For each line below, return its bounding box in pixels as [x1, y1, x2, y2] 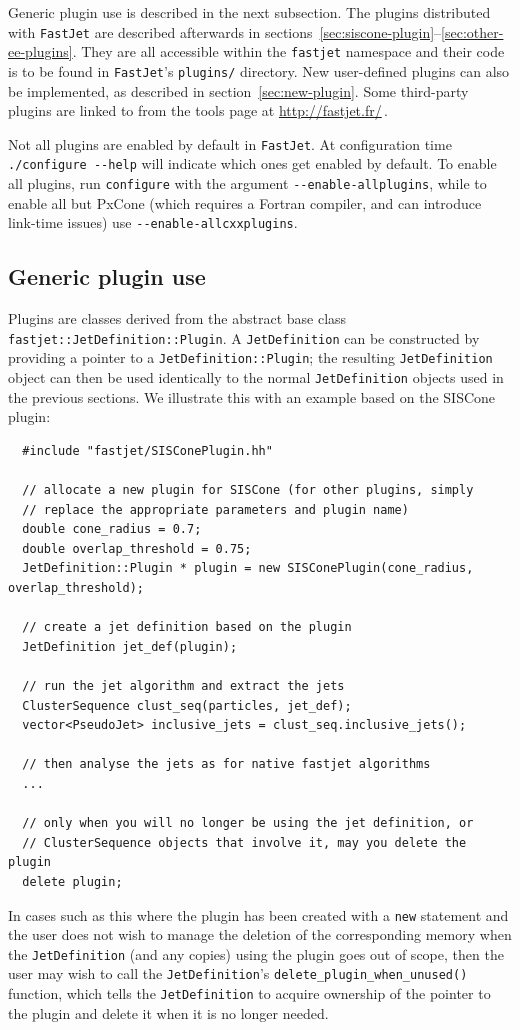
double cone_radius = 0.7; [22, 522, 202, 537]
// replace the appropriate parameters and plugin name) [22, 502, 409, 517]
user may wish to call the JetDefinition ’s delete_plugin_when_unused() [8, 963, 468, 984]
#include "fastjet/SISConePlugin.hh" [22, 443, 273, 458]
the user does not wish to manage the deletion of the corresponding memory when [8, 924, 512, 945]
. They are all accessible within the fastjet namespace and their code [72, 41, 505, 62]
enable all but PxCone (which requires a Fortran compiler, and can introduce [8, 192, 482, 213]
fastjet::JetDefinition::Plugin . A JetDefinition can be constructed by [8, 327, 480, 348]
